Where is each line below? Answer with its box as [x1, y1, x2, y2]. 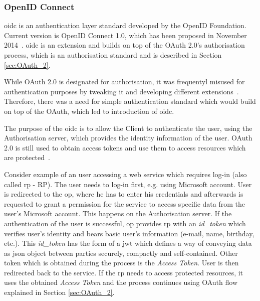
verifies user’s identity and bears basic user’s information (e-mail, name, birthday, [4, 228, 254, 238]
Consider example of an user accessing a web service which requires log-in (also [4, 169, 247, 179]
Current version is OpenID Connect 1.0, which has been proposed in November [4, 30, 247, 40]
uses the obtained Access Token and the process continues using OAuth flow [4, 277, 238, 287]
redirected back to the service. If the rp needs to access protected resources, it [4, 267, 243, 277]
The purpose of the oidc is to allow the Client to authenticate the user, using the [4, 122, 252, 133]
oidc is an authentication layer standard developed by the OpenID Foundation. [4, 20, 246, 31]
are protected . [4, 152, 50, 163]
